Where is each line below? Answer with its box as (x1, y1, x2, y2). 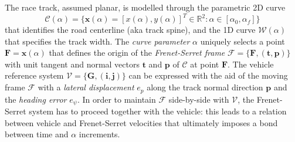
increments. (79, 128, 120, 140)
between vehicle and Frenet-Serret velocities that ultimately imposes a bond (5, 116, 278, 129)
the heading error (5, 93, 67, 105)
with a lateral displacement (38, 81, 134, 93)
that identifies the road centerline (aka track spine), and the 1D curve (5, 23, 256, 36)
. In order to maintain (77, 93, 156, 105)
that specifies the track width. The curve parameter (5, 35, 190, 47)
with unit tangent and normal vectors (5, 58, 140, 70)
